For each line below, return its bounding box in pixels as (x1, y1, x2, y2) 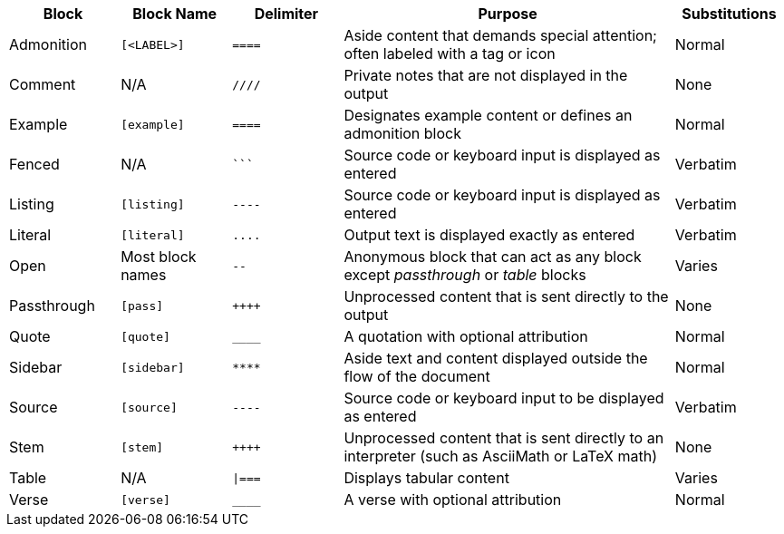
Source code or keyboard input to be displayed (344, 389, 664, 407)
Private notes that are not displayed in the (344, 66, 628, 84)
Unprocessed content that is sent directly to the (344, 287, 669, 306)
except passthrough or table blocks (344, 266, 586, 284)
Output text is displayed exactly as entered (344, 226, 635, 244)
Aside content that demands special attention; (344, 26, 657, 44)
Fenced (9, 155, 60, 173)
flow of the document (344, 367, 490, 385)
